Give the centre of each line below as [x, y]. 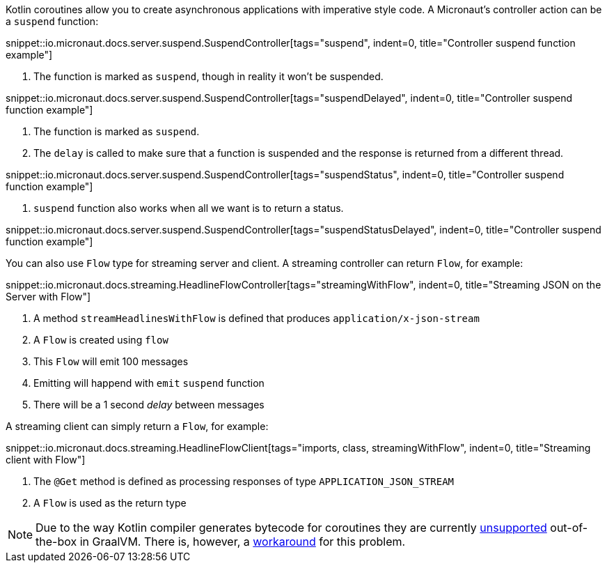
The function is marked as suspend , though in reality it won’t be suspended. [208, 76]
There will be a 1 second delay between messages [149, 405]
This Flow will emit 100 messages [111, 361]
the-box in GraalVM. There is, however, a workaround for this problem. [221, 542]
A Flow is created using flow [101, 340]
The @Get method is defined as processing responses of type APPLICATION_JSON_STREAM [244, 481]
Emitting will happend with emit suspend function [149, 383]
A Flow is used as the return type [110, 503]
